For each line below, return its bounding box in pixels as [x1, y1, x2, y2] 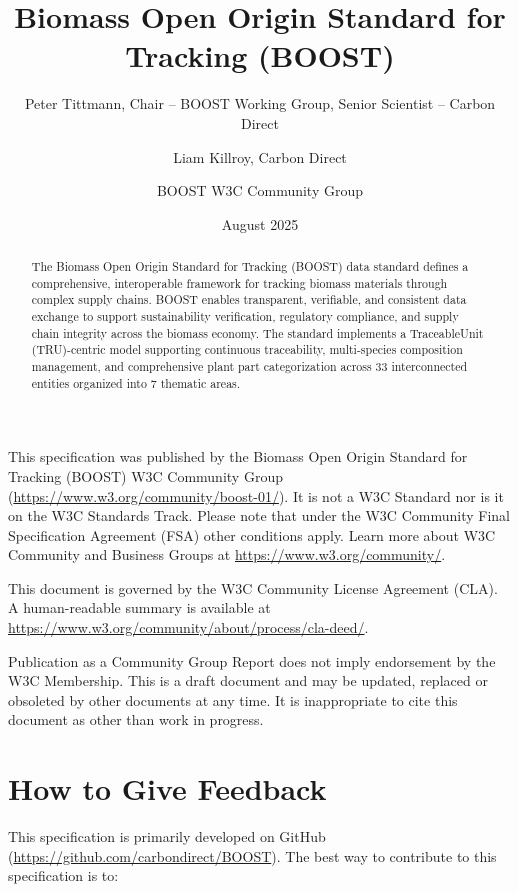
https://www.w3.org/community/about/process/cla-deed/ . [8, 617, 369, 638]
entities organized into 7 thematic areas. [31, 374, 241, 391]
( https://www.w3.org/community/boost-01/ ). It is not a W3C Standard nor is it [8, 485, 504, 506]
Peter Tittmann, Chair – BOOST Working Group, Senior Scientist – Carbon [24, 93, 496, 114]
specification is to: [8, 865, 119, 886]
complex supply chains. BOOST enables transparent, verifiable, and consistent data [31, 291, 467, 308]
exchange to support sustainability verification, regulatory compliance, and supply [31, 308, 459, 325]
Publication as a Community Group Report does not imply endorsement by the [8, 650, 496, 671]
